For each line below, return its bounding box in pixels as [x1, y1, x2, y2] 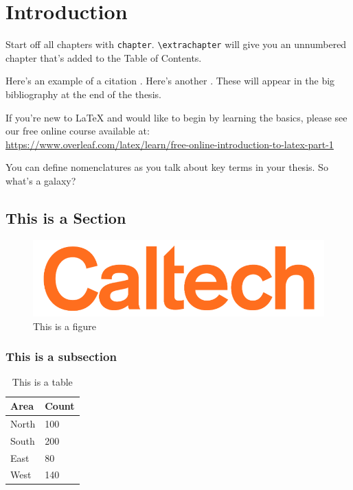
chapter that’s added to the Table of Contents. [5, 50, 202, 65]
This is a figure [33, 318, 96, 333]
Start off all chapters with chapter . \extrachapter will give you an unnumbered [5, 37, 347, 51]
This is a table [12, 375, 73, 389]
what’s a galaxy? [5, 173, 76, 187]
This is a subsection [5, 348, 117, 365]
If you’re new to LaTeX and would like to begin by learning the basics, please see [5, 110, 348, 124]
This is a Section [5, 207, 126, 228]
